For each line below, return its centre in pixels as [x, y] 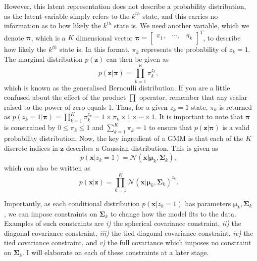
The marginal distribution [43, 59]
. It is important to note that [199, 116]
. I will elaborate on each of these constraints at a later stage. [115, 252]
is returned [235, 107]
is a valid [236, 127]
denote [14, 37]
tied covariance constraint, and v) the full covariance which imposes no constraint [128, 242]
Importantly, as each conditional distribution [72, 203]
